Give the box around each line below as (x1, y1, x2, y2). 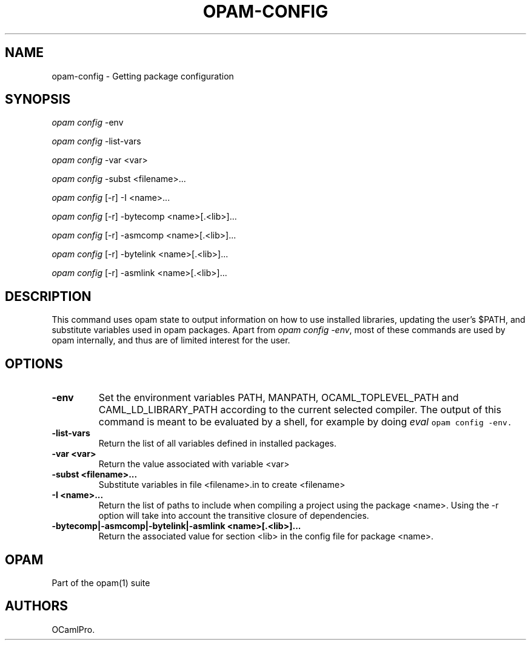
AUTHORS (5, 598, 68, 614)
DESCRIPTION (5, 288, 92, 304)
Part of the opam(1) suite (52, 577, 150, 588)
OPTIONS (5, 356, 63, 371)
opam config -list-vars (52, 136, 141, 147)
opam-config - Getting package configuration (52, 70, 234, 81)
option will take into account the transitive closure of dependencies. (98, 510, 369, 521)
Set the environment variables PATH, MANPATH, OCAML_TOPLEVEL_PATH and (98, 391, 459, 404)
